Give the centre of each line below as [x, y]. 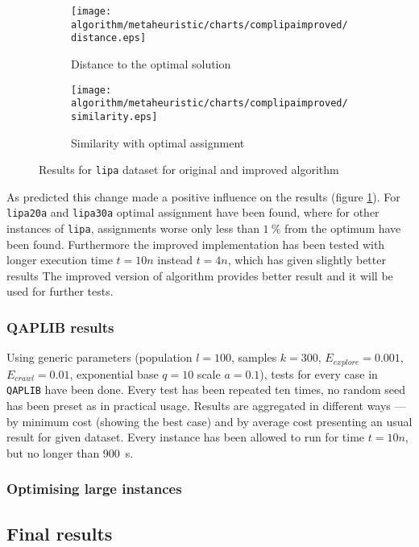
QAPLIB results [60, 327]
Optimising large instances [94, 489]
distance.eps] [109, 38]
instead [175, 260]
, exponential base [114, 373]
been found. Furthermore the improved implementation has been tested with [196, 244]
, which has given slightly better [307, 260]
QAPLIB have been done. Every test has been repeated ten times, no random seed [206, 390]
